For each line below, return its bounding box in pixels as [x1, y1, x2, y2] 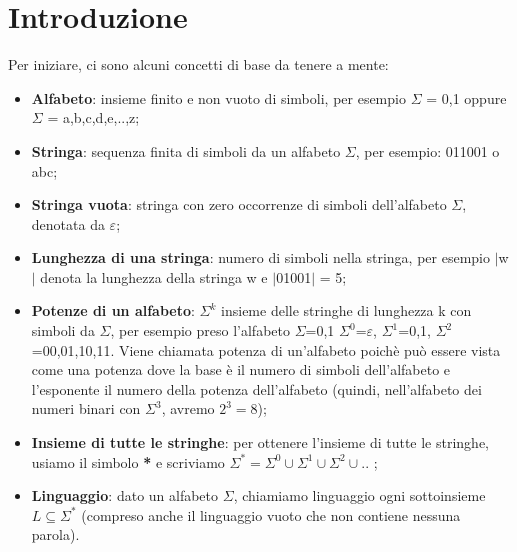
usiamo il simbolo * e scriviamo [31, 451, 225, 472]
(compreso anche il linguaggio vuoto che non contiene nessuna [81, 504, 461, 525]
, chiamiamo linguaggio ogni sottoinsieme [233, 485, 486, 506]
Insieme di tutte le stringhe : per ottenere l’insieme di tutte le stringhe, [31, 432, 490, 453]
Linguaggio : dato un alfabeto [31, 485, 219, 506]
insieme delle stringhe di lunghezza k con [221, 300, 472, 321]
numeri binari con [31, 398, 141, 419]
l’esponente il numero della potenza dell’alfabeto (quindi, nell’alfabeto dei [31, 378, 482, 399]
